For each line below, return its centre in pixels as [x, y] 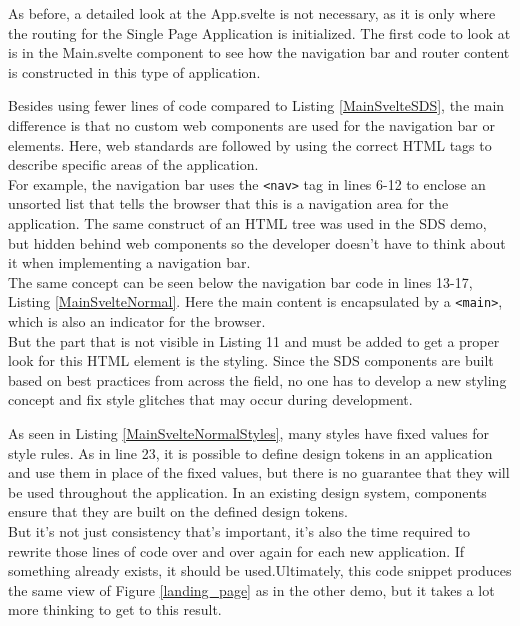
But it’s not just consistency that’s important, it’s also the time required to [239, 530]
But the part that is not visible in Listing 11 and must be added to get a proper [254, 340]
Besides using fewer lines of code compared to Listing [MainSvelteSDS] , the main [256, 105]
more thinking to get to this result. [115, 609]
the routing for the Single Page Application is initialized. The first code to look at [259, 32]
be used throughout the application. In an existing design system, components [247, 491]
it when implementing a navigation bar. [129, 262]
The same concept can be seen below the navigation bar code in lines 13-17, [240, 281]
